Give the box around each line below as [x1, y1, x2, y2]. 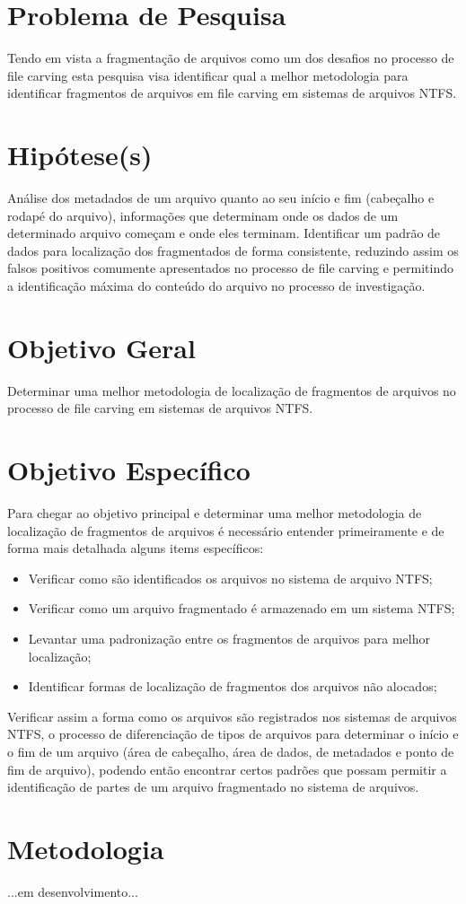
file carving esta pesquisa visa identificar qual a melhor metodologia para [7, 66, 409, 84]
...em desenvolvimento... [7, 882, 138, 900]
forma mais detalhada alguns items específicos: [7, 539, 264, 557]
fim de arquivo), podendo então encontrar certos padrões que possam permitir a [7, 759, 447, 778]
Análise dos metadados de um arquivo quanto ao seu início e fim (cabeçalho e [7, 189, 435, 207]
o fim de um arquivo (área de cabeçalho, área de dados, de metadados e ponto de [7, 742, 454, 760]
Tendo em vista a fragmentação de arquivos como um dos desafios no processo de [7, 48, 454, 67]
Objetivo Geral [7, 329, 196, 365]
